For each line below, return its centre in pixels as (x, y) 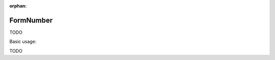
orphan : (18, 6)
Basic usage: (23, 42)
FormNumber (31, 20)
